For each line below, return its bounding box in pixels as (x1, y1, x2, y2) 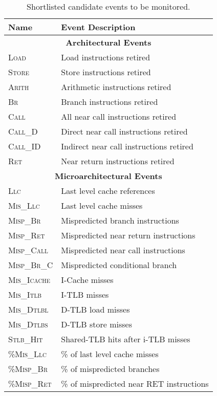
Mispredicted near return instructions (61, 229, 196, 241)
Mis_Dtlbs (8, 318, 48, 330)
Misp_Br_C (8, 259, 53, 271)
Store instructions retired (61, 66, 151, 78)
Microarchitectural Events (54, 170, 162, 182)
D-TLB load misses (61, 303, 130, 315)
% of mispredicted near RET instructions (61, 378, 209, 389)
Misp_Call (8, 244, 48, 256)
